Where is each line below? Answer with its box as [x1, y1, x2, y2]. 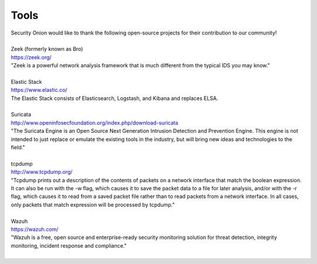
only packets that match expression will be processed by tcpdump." [11, 201, 175, 208]
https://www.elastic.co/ [11, 87, 68, 94]
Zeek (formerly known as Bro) [11, 46, 83, 53]
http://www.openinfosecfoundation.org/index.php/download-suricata [11, 119, 178, 126]
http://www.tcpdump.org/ [11, 169, 73, 176]
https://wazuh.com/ [11, 225, 59, 232]
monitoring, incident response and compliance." [11, 242, 127, 249]
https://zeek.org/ [11, 53, 52, 61]
